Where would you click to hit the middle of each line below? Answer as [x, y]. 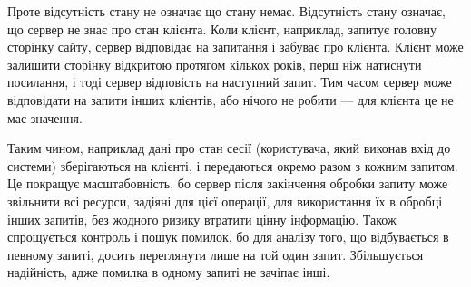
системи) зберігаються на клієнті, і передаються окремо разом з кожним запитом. [233, 165]
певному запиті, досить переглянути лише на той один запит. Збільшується [216, 254]
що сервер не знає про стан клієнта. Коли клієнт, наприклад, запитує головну [222, 29]
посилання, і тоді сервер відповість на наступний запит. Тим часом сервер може [230, 82]
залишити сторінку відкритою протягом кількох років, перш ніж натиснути [215, 64]
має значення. [45, 117]
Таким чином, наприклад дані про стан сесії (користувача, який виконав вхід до [229, 148]
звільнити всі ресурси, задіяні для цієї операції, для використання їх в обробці [225, 201]
